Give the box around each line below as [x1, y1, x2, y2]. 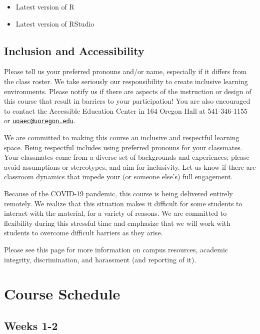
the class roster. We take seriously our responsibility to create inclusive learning [4, 76, 248, 86]
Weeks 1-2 [4, 317, 58, 333]
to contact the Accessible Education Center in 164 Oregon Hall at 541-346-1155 [4, 105, 247, 116]
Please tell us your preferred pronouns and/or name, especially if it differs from [4, 66, 247, 77]
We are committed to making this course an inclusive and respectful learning [4, 132, 239, 143]
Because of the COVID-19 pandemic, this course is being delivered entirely [4, 188, 233, 198]
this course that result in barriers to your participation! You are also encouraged [4, 96, 250, 106]
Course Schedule [4, 283, 120, 304]
